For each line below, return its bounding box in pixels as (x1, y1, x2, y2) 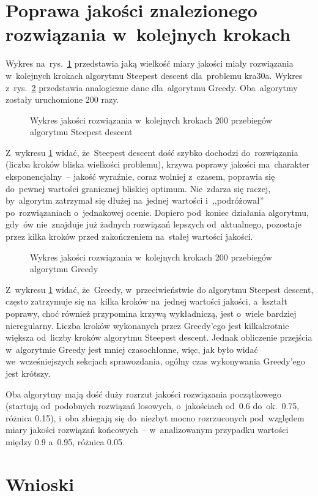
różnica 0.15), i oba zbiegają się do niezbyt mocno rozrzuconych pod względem (6, 411, 305, 424)
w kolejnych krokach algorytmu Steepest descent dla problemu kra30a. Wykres (6, 68, 303, 81)
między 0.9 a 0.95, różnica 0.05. (6, 435, 125, 448)
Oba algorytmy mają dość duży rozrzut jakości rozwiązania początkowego (6, 387, 282, 400)
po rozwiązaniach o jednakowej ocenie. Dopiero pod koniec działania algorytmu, (6, 205, 309, 218)
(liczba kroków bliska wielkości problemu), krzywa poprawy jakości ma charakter (6, 158, 310, 171)
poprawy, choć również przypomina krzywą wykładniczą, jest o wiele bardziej (6, 307, 297, 319)
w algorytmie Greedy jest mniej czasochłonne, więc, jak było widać (6, 342, 258, 355)
